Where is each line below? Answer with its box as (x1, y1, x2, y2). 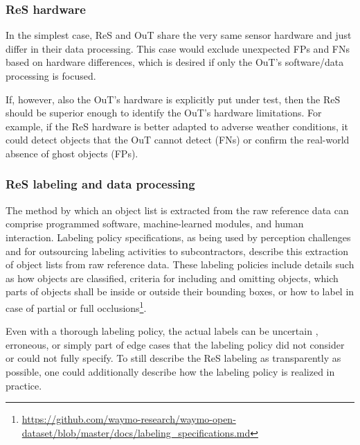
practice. (6, 378, 42, 392)
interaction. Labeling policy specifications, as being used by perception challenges (6, 229, 351, 244)
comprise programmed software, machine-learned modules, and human (6, 216, 304, 231)
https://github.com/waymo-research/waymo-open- (21, 412, 236, 426)
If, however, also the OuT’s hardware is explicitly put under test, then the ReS (6, 91, 341, 106)
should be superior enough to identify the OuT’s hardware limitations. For (6, 105, 322, 120)
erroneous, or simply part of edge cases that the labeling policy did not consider (6, 337, 345, 351)
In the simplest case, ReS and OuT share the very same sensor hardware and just (6, 28, 352, 42)
